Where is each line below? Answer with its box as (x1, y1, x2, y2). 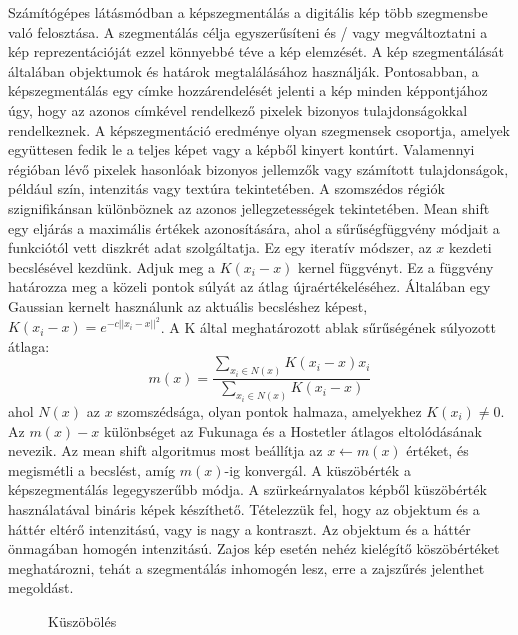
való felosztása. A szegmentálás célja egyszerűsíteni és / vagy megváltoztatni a (8, 21, 488, 42)
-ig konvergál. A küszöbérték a (224, 459, 411, 480)
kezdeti (448, 237, 492, 258)
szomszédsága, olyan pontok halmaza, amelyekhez (117, 401, 422, 422)
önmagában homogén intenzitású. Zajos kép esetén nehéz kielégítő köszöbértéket (8, 538, 500, 559)
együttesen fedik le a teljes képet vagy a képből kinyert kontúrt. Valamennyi (8, 139, 475, 160)
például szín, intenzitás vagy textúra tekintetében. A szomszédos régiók (8, 178, 445, 199)
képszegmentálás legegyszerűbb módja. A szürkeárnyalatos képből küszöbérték (8, 479, 487, 500)
